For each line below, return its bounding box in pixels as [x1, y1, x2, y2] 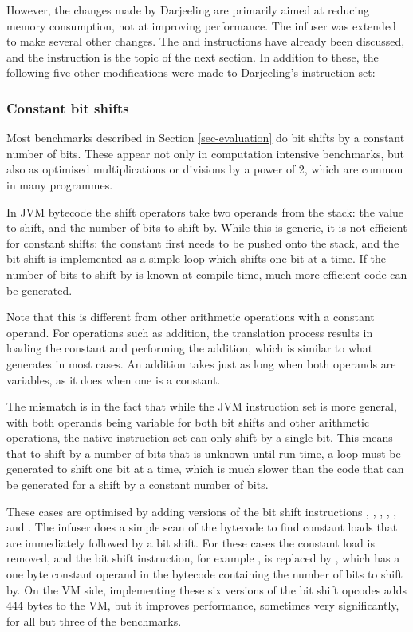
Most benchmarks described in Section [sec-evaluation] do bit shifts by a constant [6, 129, 405, 146]
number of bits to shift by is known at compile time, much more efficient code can [6, 265, 407, 282]
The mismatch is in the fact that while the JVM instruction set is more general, [6, 398, 397, 415]
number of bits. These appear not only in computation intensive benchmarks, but [6, 145, 405, 161]
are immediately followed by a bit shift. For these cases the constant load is [6, 534, 375, 551]
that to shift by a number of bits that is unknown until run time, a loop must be [6, 444, 401, 461]
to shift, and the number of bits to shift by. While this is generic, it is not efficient [6, 219, 407, 236]
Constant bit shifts [6, 97, 129, 117]
